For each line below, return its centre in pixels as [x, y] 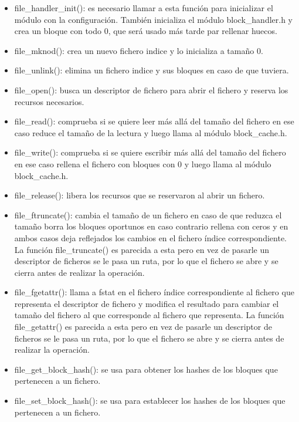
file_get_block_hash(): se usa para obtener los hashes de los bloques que [146, 369]
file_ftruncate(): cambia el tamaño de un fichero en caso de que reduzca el [148, 215]
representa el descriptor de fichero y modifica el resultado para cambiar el [147, 303]
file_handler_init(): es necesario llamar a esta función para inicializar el [144, 8]
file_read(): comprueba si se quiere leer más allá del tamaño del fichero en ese [154, 121]
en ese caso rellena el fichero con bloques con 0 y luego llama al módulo [143, 163]
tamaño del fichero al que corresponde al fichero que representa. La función [149, 315]
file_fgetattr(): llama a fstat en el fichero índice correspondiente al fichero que [154, 292]
